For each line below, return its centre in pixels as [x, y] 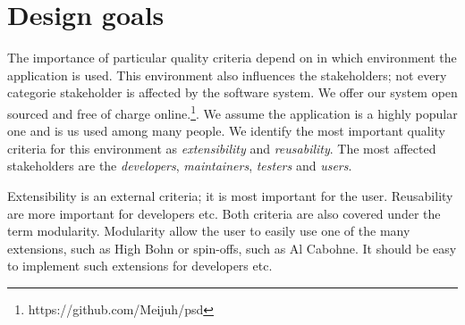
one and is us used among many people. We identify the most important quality [226, 131]
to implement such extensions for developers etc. [140, 266]
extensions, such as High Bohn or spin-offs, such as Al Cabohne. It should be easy [232, 248]
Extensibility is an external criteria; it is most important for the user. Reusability [230, 195]
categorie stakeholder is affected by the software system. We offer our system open [232, 92]
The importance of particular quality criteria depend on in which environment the [232, 58]
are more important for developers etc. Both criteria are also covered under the [224, 213]
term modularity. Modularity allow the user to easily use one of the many [209, 231]
